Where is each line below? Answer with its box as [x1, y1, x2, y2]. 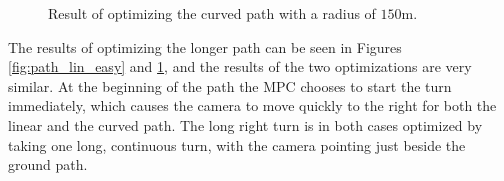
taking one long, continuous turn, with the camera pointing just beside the [8, 134, 466, 155]
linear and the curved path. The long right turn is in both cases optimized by [8, 114, 483, 135]
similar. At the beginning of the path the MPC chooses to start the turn [8, 75, 452, 96]
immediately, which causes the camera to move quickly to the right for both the [8, 95, 497, 116]
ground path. [8, 154, 88, 175]
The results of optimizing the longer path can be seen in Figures [8, 36, 402, 57]
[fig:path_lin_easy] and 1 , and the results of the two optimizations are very [8, 56, 472, 77]
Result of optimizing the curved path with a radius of [48, 3, 376, 23]
